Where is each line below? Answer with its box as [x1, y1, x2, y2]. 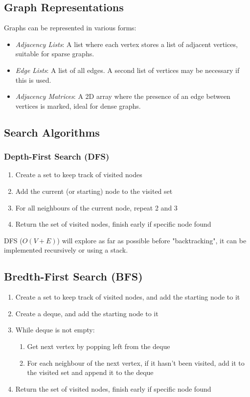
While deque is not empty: [15, 325, 95, 335]
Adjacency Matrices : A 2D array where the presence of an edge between [15, 91, 230, 101]
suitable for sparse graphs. [15, 48, 94, 59]
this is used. [15, 74, 51, 85]
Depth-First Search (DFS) [4, 150, 110, 163]
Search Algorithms [4, 124, 100, 140]
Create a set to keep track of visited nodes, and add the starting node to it [15, 292, 240, 302]
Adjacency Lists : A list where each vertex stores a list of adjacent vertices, [15, 39, 238, 49]
